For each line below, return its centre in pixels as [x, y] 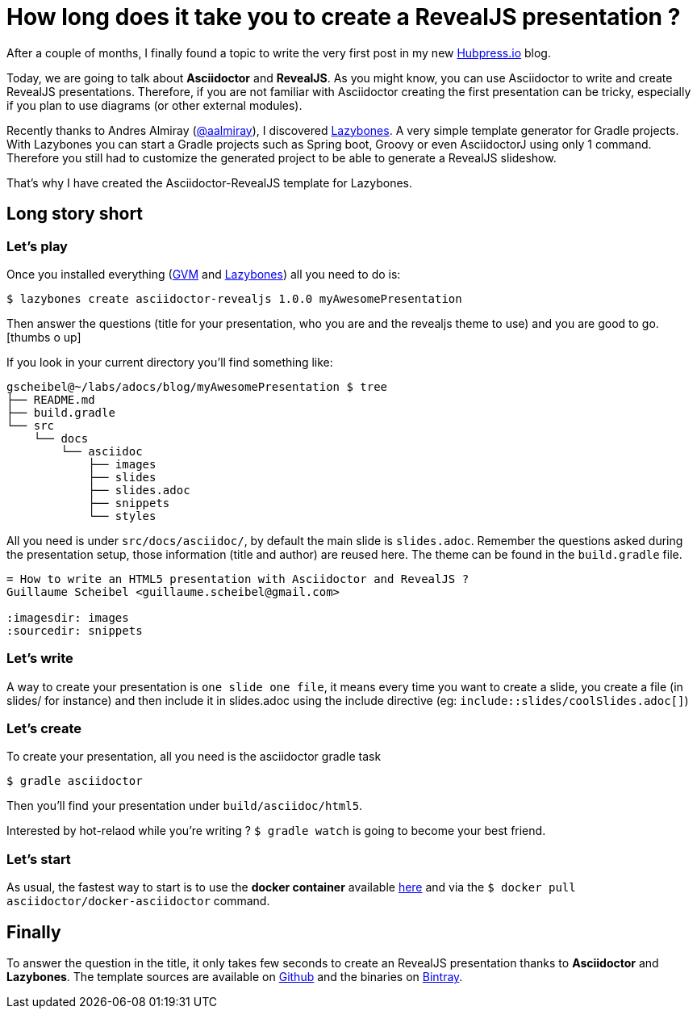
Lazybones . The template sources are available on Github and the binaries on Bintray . [235, 977]
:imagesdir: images [68, 617]
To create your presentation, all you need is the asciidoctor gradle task [194, 757]
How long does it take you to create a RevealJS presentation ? [344, 17]
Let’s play [37, 246]
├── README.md [51, 399]
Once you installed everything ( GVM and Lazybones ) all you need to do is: [204, 274]
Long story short [75, 214]
